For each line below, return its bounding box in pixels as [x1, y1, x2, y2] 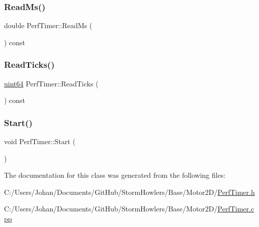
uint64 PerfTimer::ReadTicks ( [4, 78, 99, 88]
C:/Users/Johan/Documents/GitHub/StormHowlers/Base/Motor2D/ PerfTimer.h [4, 186, 255, 197]
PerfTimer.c [217, 203, 254, 214]
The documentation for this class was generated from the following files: [4, 170, 226, 180]
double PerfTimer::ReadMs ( [4, 20, 93, 31]
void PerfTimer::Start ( [4, 136, 75, 147]
